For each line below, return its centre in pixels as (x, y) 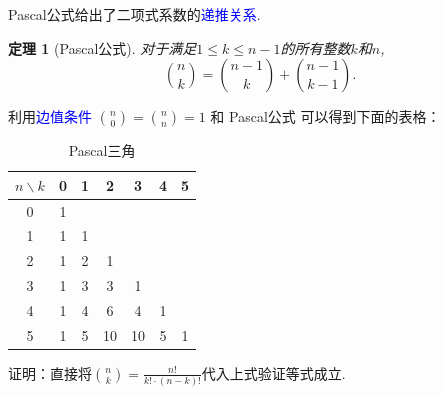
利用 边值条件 (50, 116)
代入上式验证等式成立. (273, 372)
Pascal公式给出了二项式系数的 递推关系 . (134, 14)
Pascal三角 (102, 150)
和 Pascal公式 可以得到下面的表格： (325, 116)
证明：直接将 (50, 372)
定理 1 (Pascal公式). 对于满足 (102, 47)
